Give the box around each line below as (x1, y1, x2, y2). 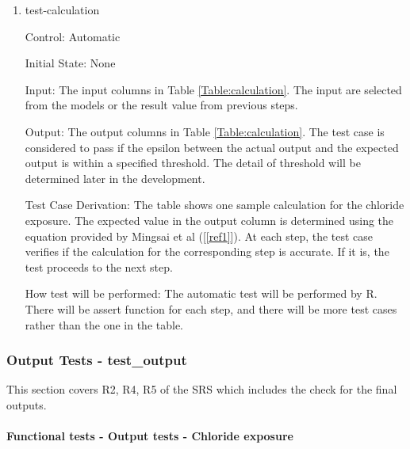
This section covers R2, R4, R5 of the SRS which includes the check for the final (6, 381, 397, 398)
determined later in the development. (25, 169, 205, 186)
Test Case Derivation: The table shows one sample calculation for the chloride (25, 196, 404, 213)
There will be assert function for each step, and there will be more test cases (25, 300, 397, 317)
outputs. (6, 396, 47, 413)
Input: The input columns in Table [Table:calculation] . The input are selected (25, 81, 402, 97)
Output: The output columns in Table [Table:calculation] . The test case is (25, 123, 385, 139)
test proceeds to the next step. (25, 258, 173, 275)
